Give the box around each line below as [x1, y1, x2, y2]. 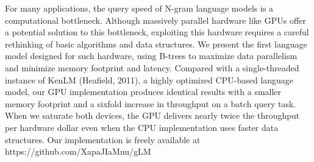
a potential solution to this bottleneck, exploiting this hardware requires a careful [5, 26, 309, 38]
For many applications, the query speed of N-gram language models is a [5, 2, 274, 14]
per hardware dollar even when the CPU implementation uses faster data [5, 121, 279, 133]
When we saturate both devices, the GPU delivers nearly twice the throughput [5, 109, 300, 122]
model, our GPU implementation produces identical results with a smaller [5, 85, 282, 98]
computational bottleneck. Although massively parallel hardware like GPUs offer [5, 13, 306, 26]
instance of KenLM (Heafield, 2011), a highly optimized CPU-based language [5, 73, 294, 86]
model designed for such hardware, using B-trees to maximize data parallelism [5, 49, 298, 62]
